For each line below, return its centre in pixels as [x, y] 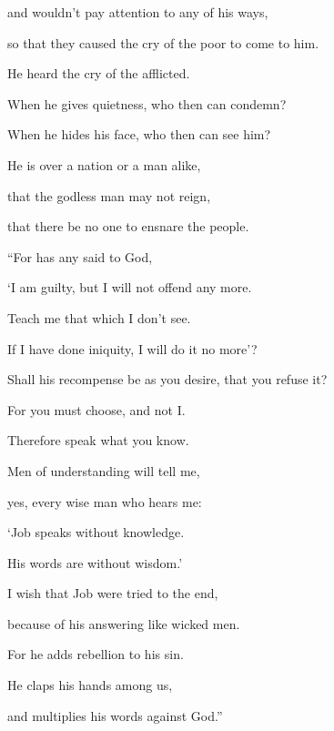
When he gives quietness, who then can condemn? [147, 103]
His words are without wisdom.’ [95, 562]
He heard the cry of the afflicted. [99, 73]
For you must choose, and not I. [96, 409]
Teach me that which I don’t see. [99, 317]
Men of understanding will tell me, [104, 470]
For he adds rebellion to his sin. [96, 654]
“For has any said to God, [80, 256]
